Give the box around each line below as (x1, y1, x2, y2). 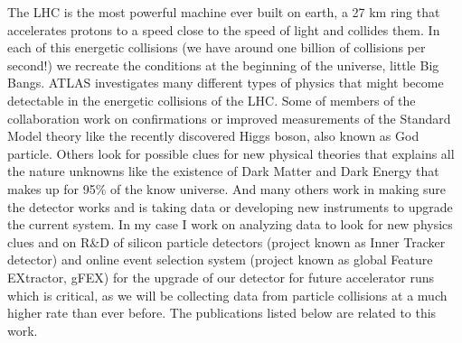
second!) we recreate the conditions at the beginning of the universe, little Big (7, 55, 439, 74)
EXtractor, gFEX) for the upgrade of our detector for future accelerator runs (7, 267, 435, 286)
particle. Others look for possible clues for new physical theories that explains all (7, 144, 455, 162)
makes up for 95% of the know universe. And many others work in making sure (7, 179, 447, 198)
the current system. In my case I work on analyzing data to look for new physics (7, 215, 453, 234)
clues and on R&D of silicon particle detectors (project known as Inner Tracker (7, 232, 446, 251)
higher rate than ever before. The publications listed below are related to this (7, 303, 437, 322)
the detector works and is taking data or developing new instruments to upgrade (7, 197, 453, 216)
